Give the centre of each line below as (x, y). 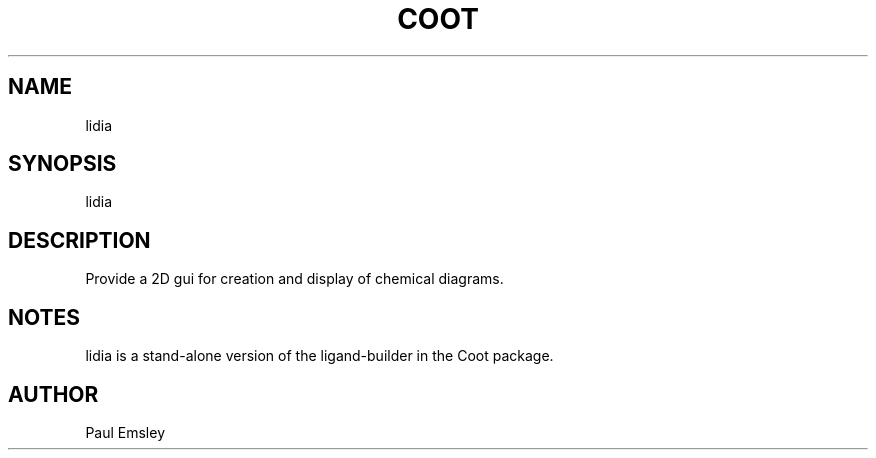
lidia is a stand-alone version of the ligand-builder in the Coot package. (319, 356)
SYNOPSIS (62, 164)
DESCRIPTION (79, 240)
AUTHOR (53, 394)
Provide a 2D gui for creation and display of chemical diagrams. (294, 279)
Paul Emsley (125, 432)
